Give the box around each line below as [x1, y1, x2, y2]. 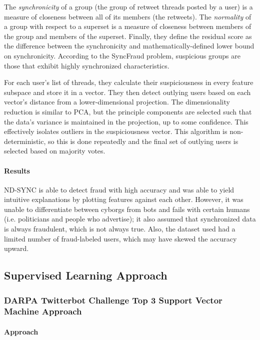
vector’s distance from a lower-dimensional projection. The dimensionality [4, 96, 230, 107]
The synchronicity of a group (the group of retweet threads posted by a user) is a [4, 1, 253, 11]
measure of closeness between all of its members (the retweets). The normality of [4, 11, 251, 21]
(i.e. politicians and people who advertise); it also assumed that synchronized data [4, 213, 256, 224]
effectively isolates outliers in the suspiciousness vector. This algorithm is [4, 126, 227, 136]
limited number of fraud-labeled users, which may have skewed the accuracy [4, 233, 237, 243]
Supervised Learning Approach [4, 267, 167, 283]
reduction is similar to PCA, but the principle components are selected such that [4, 106, 252, 116]
